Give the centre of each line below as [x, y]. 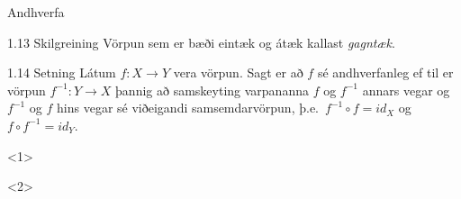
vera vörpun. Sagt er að [238, 72]
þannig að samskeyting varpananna [212, 90]
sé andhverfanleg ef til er [385, 72]
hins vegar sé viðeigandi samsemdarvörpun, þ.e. [188, 108]
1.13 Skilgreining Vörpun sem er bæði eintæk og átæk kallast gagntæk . [201, 42]
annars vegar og [406, 90]
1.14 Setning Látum [62, 72]
